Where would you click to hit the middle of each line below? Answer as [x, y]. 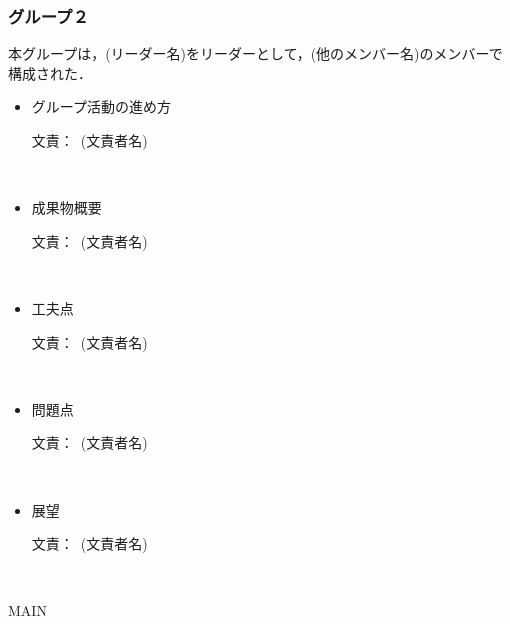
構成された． [50, 72]
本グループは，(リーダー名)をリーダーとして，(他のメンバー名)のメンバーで [255, 53]
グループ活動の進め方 [101, 106]
